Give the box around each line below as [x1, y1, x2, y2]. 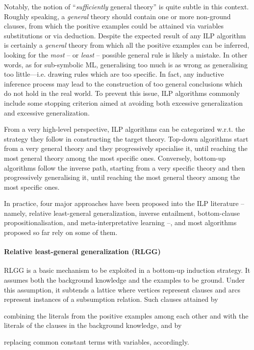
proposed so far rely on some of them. [4, 227, 118, 237]
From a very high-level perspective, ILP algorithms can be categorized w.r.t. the [4, 124, 245, 134]
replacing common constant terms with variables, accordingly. [4, 337, 189, 347]
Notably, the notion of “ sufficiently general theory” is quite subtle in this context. [4, 1, 249, 11]
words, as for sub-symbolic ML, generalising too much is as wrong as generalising [4, 59, 248, 69]
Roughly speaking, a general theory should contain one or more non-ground [4, 11, 231, 21]
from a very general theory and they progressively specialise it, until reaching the [4, 143, 248, 153]
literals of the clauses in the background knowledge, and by [4, 320, 182, 330]
